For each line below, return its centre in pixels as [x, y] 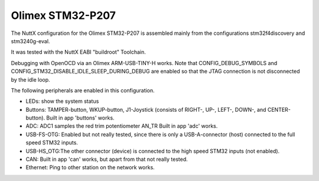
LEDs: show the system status [62, 101]
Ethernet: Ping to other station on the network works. [90, 167]
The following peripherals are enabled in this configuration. [83, 90]
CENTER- [279, 109]
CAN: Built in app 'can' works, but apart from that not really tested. [107, 159]
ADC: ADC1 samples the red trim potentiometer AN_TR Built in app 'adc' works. [122, 126]
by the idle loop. [30, 79]
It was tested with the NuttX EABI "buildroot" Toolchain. [78, 52]
